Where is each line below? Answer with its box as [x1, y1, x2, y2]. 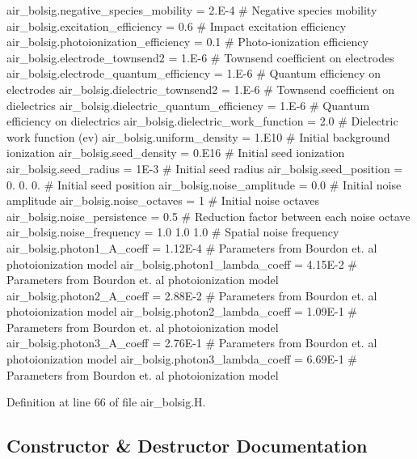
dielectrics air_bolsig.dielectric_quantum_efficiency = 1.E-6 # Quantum [6, 96, 370, 113]
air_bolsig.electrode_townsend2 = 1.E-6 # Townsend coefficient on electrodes [6, 49, 394, 66]
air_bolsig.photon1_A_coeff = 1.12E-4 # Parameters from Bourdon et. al [6, 239, 377, 256]
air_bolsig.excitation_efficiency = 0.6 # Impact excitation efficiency [6, 17, 347, 34]
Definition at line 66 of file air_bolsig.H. [6, 393, 206, 410]
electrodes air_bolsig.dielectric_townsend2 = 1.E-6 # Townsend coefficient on [6, 80, 395, 97]
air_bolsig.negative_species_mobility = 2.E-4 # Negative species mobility [6, 2, 377, 18]
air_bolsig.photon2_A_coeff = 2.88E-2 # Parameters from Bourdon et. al [6, 287, 377, 304]
